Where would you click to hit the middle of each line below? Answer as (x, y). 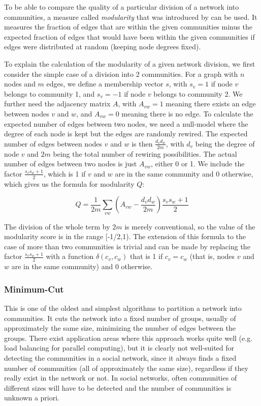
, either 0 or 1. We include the (198, 164)
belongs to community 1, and (50, 93)
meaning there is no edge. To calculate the (187, 113)
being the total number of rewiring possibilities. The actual (145, 153)
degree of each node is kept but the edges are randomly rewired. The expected (126, 134)
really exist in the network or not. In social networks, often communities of (121, 378)
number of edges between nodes (53, 143)
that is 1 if (146, 256)
